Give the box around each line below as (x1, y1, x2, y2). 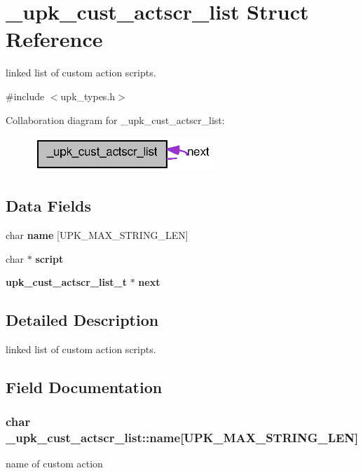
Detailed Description (6, 309, 159, 331)
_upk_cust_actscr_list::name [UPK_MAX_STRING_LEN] (6, 429, 359, 446)
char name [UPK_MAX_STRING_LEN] (6, 227, 189, 242)
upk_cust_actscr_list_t (6, 275, 127, 289)
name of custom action (6, 456, 103, 471)
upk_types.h (60, 88, 116, 103)
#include (6, 88, 45, 103)
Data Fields (6, 195, 92, 217)
